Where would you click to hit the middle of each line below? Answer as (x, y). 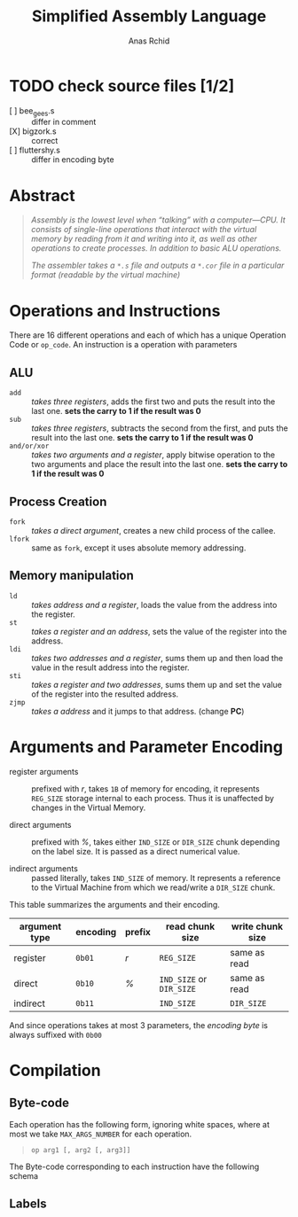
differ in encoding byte (73, 160)
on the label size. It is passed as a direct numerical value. (136, 851)
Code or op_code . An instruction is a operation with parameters (123, 345)
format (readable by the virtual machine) (106, 275)
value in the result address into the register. (110, 667)
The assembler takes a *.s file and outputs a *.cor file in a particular (157, 265)
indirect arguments (43, 868)
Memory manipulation (72, 576)
